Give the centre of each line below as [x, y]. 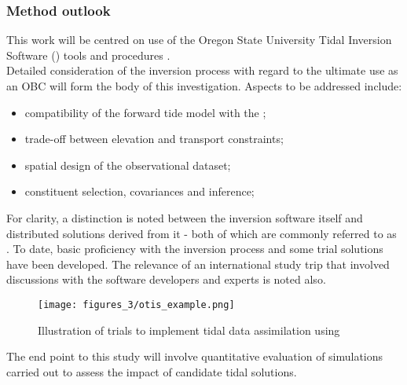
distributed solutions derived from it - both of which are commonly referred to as [202, 233]
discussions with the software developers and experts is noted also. [166, 279]
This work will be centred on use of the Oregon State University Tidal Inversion [199, 40]
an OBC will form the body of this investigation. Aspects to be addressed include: [204, 86]
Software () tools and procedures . [88, 55]
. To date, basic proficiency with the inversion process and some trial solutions [195, 249]
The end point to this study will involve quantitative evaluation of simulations [195, 356]
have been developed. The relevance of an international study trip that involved [198, 264]
